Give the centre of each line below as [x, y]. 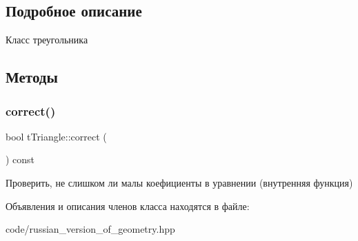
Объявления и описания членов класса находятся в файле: [128, 206]
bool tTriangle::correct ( [56, 136]
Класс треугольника [47, 40]
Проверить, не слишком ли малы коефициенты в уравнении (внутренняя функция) [179, 182]
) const [20, 159]
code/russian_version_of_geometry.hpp [90, 229]
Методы [32, 77]
